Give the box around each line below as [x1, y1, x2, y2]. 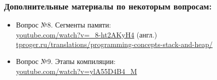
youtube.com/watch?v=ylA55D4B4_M [16, 65, 137, 76]
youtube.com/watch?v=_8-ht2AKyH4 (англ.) [16, 29, 157, 39]
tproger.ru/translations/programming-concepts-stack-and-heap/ [16, 39, 213, 49]
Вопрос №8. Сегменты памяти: [16, 19, 111, 30]
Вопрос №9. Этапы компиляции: [16, 56, 116, 66]
